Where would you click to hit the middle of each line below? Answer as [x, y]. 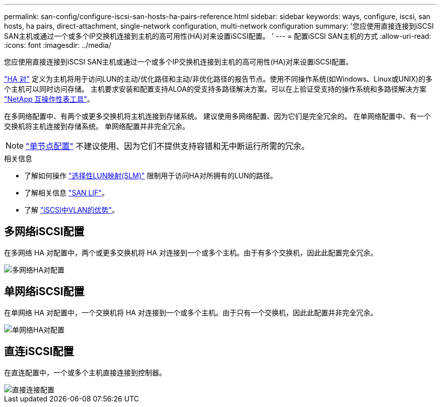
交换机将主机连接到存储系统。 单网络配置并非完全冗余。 [97, 126]
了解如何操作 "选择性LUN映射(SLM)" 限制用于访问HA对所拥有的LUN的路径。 [151, 176]
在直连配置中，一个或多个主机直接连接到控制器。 [85, 372]
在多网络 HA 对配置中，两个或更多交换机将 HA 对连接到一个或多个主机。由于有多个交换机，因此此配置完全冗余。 [191, 252]
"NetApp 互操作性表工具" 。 [49, 99]
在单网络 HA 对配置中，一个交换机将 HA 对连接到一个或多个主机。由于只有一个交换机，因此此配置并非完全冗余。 [191, 312]
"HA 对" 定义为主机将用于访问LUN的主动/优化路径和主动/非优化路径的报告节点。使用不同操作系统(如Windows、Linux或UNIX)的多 [218, 79]
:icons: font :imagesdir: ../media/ [58, 45]
